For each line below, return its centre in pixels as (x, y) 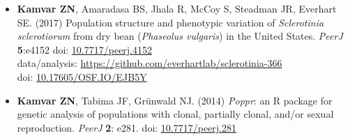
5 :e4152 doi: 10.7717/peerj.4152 (85, 49)
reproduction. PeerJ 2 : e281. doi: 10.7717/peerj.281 (127, 127)
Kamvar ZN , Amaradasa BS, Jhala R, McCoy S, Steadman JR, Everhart (177, 8)
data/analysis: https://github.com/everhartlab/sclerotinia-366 (150, 63)
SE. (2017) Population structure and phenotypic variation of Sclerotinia (170, 22)
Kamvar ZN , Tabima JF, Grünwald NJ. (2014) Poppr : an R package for (175, 100)
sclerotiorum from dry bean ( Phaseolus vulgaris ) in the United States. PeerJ (180, 36)
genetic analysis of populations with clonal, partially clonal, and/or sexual (175, 114)
